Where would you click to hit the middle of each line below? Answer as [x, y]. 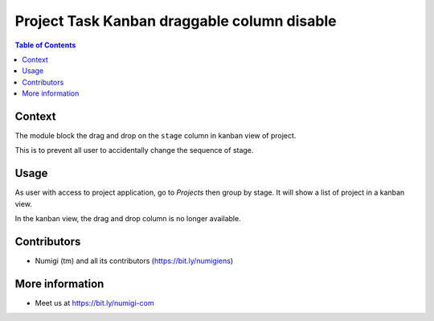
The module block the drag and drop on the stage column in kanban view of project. [156, 136]
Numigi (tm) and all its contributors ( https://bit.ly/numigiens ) [134, 261]
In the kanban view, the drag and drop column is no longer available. [128, 219]
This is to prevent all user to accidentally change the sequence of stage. [134, 150]
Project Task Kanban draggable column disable [176, 21]
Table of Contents [45, 45]
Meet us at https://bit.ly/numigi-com [94, 302]
